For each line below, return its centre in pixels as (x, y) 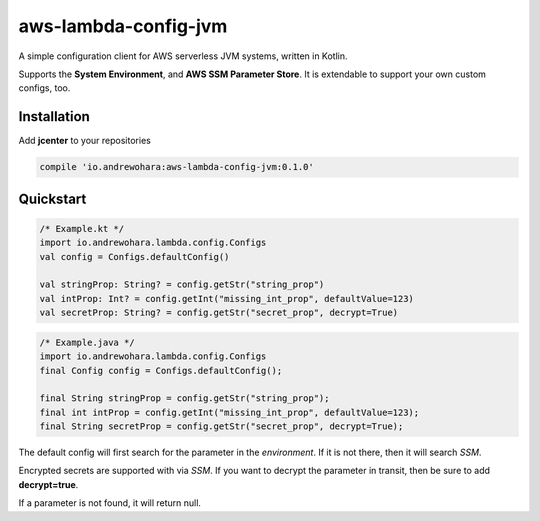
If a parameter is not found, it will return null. (110, 503)
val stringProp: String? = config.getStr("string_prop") (182, 284)
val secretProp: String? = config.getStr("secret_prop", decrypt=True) (219, 313)
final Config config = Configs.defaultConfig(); (161, 370)
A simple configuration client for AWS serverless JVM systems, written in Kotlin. (183, 56)
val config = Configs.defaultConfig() (134, 256)
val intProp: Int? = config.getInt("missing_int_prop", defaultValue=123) (227, 298)
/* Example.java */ (87, 342)
